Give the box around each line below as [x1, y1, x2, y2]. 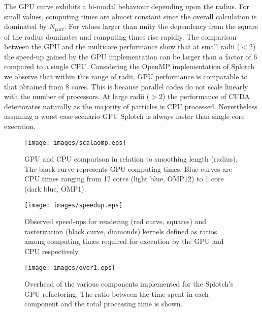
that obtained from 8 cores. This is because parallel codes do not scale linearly [4, 81, 248, 91]
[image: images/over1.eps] [24, 264, 115, 271]
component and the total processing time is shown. [24, 298, 183, 309]
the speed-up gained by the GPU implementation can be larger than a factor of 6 [4, 51, 257, 61]
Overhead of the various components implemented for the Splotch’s [24, 278, 234, 289]
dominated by [4, 21, 47, 32]
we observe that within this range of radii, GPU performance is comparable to [4, 71, 248, 82]
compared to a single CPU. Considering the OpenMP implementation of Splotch [4, 61, 254, 72]
